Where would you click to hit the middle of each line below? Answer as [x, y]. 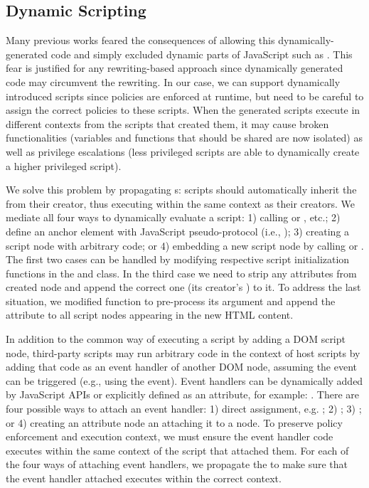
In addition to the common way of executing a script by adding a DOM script [176, 339]
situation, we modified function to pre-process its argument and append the [171, 301]
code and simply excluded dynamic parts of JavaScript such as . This [202, 54]
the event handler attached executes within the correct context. [144, 478]
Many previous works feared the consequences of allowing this [140, 40]
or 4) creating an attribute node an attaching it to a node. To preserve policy [174, 422]
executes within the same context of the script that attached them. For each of [177, 450]
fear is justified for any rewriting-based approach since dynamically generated [175, 68]
